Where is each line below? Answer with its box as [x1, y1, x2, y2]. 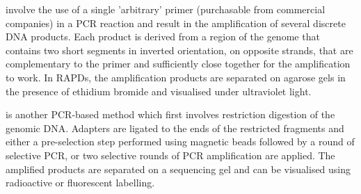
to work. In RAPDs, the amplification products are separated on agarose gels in [6, 70, 346, 84]
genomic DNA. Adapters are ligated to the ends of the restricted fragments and [6, 120, 344, 135]
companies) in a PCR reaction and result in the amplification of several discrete [6, 15, 346, 30]
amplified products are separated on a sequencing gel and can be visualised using [6, 161, 351, 176]
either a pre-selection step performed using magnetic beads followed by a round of [6, 134, 355, 149]
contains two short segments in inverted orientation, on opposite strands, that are [6, 42, 353, 57]
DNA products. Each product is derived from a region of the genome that [6, 29, 320, 44]
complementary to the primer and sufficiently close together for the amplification [6, 56, 351, 71]
